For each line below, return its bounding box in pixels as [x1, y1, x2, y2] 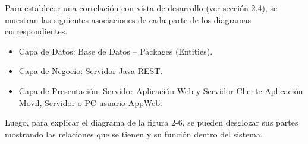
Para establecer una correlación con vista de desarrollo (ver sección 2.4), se [5, 2, 278, 14]
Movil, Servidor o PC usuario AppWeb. [18, 96, 162, 108]
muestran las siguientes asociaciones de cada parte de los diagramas [5, 13, 252, 25]
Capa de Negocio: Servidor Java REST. [18, 65, 163, 77]
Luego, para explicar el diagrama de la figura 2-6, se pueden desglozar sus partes [5, 116, 298, 129]
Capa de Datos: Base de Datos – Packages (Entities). [18, 44, 213, 57]
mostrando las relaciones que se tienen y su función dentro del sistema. [5, 127, 263, 140]
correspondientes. [5, 25, 68, 37]
